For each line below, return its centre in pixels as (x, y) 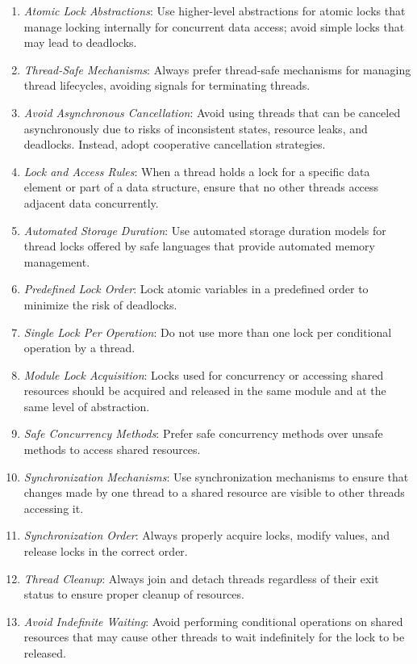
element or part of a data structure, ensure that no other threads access (201, 187)
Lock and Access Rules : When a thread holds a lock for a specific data (197, 171)
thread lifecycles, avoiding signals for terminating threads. (167, 85)
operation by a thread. (79, 348)
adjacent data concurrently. (91, 202)
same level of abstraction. (87, 406)
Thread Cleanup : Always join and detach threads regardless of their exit (201, 578)
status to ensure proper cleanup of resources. (134, 594)
